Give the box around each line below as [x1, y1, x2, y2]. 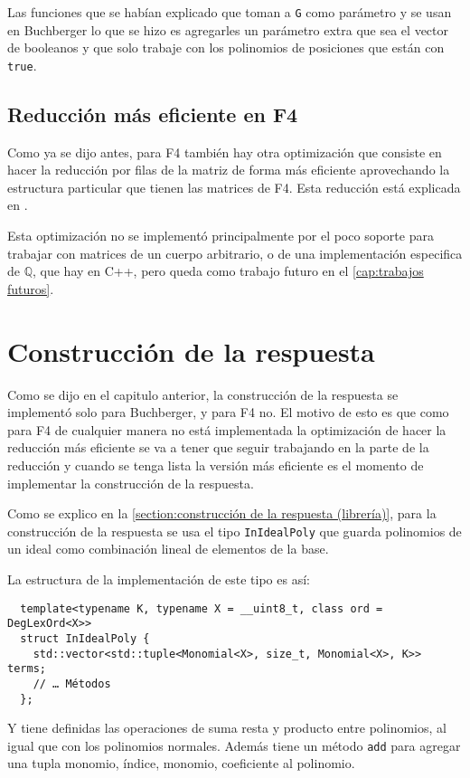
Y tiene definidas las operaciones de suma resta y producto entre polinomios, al [7, 718, 446, 737]
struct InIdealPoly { [20, 631, 150, 645]
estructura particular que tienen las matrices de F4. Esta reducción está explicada [7, 177, 461, 196]
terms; [7, 662, 46, 676]
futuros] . [7, 279, 54, 298]
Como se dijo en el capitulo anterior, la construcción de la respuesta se [7, 384, 399, 403]
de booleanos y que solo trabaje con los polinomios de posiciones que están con [7, 38, 445, 57]
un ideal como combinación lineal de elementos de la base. [7, 539, 329, 558]
